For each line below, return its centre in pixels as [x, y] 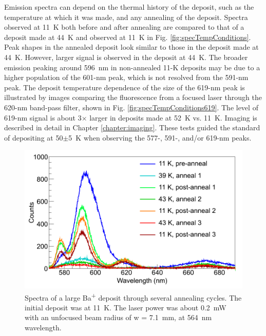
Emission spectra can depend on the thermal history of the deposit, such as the [129, 7]
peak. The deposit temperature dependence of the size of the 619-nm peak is [125, 87]
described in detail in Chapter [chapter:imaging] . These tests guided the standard [132, 127]
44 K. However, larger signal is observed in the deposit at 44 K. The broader [126, 57]
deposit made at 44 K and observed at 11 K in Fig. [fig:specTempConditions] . [128, 37]
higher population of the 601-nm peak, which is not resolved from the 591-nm [126, 77]
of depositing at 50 [34, 137]
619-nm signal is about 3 [43, 117]
